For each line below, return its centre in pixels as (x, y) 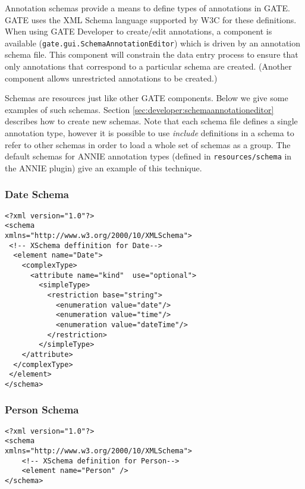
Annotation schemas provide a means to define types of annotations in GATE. (147, 8)
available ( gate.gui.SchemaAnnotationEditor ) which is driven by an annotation (153, 43)
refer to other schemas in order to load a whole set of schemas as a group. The (148, 144)
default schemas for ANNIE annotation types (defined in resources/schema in (148, 156)
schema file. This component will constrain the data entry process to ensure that (152, 54)
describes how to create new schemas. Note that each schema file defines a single (151, 121)
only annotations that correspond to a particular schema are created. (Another (148, 66)
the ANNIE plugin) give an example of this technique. (103, 167)
